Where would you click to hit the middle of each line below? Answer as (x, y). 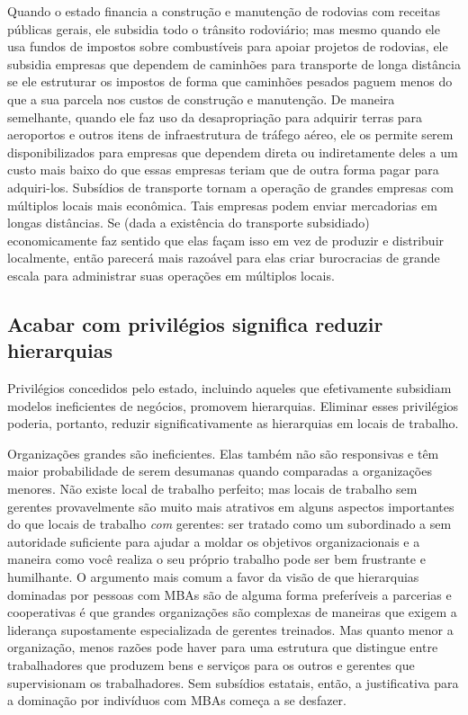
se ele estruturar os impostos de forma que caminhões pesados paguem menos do (230, 81)
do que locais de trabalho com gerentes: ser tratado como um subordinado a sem (229, 524)
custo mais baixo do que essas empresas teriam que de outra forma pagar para (223, 170)
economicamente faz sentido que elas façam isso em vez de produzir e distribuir (226, 240)
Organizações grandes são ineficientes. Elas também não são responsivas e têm (223, 453)
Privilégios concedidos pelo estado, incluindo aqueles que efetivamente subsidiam (229, 388)
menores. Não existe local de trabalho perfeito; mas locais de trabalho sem (212, 489)
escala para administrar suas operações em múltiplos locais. (171, 275)
